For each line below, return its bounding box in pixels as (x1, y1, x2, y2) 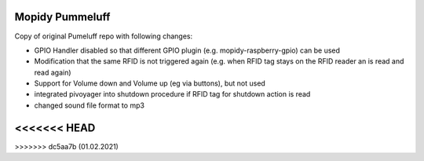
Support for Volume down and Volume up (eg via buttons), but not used (34, 79, 266, 88)
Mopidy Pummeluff (14, 10, 111, 24)
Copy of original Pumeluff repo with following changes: (14, 31, 192, 41)
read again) (34, 68, 71, 77)
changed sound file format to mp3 (34, 101, 145, 110)
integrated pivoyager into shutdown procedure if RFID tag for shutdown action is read (34, 90, 311, 99)
